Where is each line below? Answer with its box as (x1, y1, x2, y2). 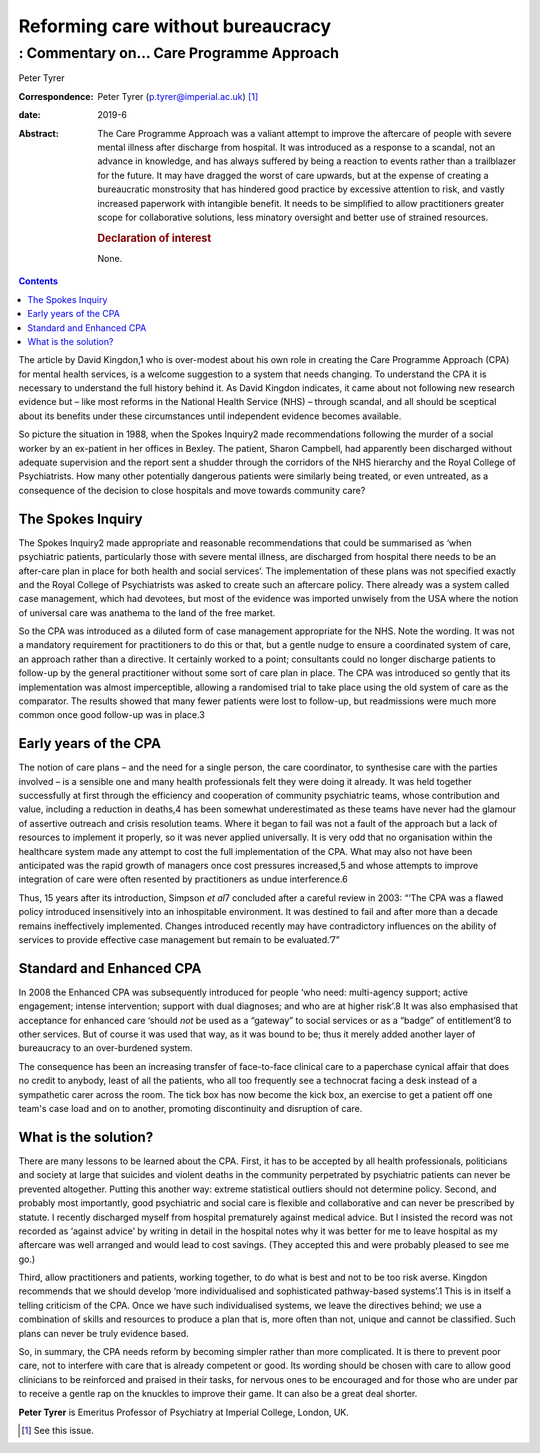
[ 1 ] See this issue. (21, 1424, 94, 1436)
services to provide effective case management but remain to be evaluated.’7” (18, 934, 340, 945)
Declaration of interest (97, 231, 212, 245)
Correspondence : (18, 90, 94, 102)
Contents (18, 275, 59, 287)
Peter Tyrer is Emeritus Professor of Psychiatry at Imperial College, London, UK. (18, 1406, 350, 1418)
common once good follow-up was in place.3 (18, 709, 205, 721)
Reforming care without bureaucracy (18, 15, 332, 37)
